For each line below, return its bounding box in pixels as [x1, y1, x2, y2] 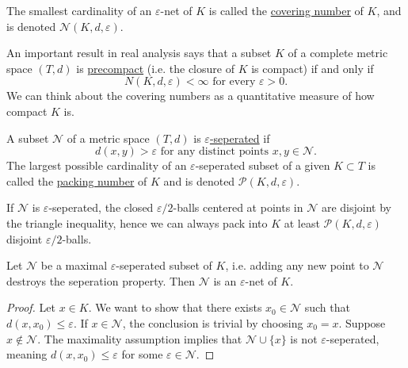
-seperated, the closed [48, 199, 154, 216]
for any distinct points [160, 146, 269, 158]
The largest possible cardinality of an [6, 157, 187, 174]
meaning [6, 346, 48, 362]
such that [304, 299, 350, 316]
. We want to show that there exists [88, 299, 262, 316]
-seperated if [209, 129, 270, 146]
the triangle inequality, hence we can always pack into [6, 214, 268, 231]
